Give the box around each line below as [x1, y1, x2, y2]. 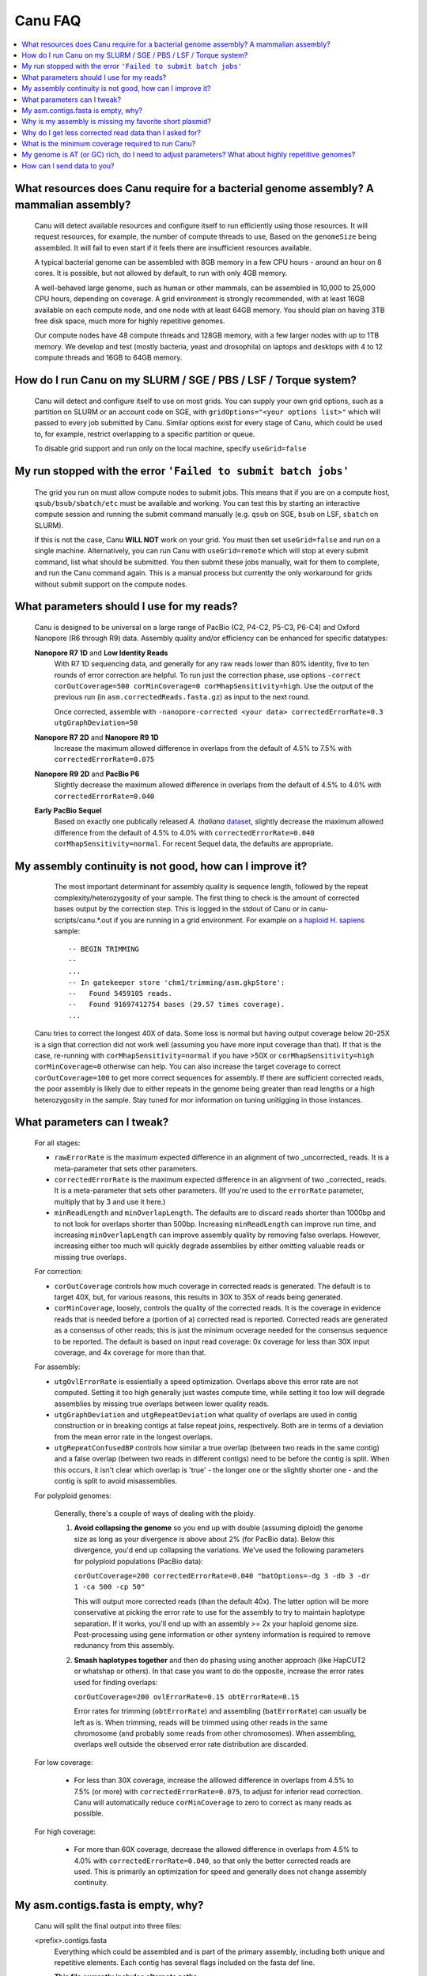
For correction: [34, 1267, 83, 1276]
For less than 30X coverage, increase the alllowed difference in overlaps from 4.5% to [74, 1775, 354, 1786]
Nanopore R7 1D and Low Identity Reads [34, 648, 168, 658]
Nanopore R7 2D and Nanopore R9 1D [34, 732, 159, 742]
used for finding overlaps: [74, 1677, 158, 1687]
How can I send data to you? [21, 160, 115, 170]
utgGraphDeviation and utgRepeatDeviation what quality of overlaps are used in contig [54, 1409, 357, 1419]
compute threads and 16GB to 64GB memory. [34, 353, 183, 363]
